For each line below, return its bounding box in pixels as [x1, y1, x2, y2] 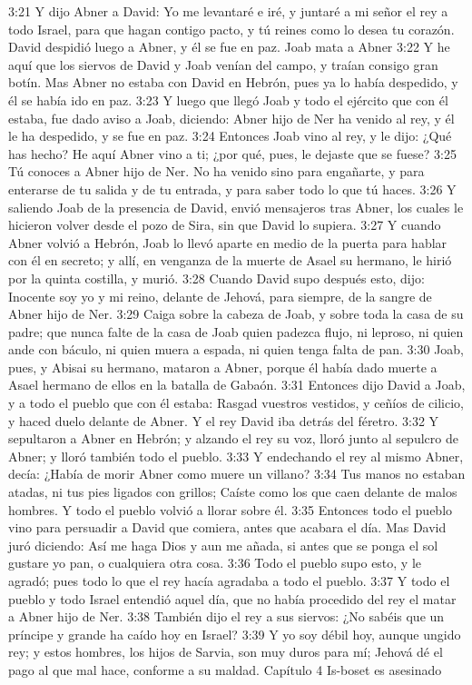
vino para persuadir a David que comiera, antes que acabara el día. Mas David [8, 518, 447, 537]
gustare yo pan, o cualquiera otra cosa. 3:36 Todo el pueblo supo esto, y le [8, 553, 422, 572]
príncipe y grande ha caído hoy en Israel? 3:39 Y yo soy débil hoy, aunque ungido [8, 624, 461, 643]
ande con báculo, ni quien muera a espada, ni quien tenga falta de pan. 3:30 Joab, [8, 340, 465, 359]
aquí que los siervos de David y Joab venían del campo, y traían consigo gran [8, 55, 438, 74]
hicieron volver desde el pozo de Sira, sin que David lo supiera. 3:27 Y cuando [8, 215, 441, 234]
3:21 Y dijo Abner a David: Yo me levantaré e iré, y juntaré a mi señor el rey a [8, 2, 448, 20]
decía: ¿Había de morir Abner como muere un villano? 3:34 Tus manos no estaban [8, 464, 466, 483]
